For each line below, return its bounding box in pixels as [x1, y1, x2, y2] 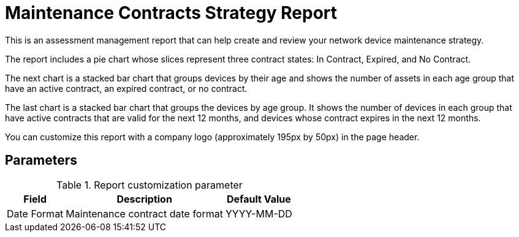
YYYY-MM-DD [225, 207, 292, 220]
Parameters [5, 152, 77, 168]
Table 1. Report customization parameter [56, 178, 243, 191]
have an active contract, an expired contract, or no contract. [5, 83, 248, 94]
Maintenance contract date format [66, 207, 223, 220]
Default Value [227, 192, 291, 205]
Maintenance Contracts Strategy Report [5, 2, 338, 23]
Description [116, 192, 172, 205]
